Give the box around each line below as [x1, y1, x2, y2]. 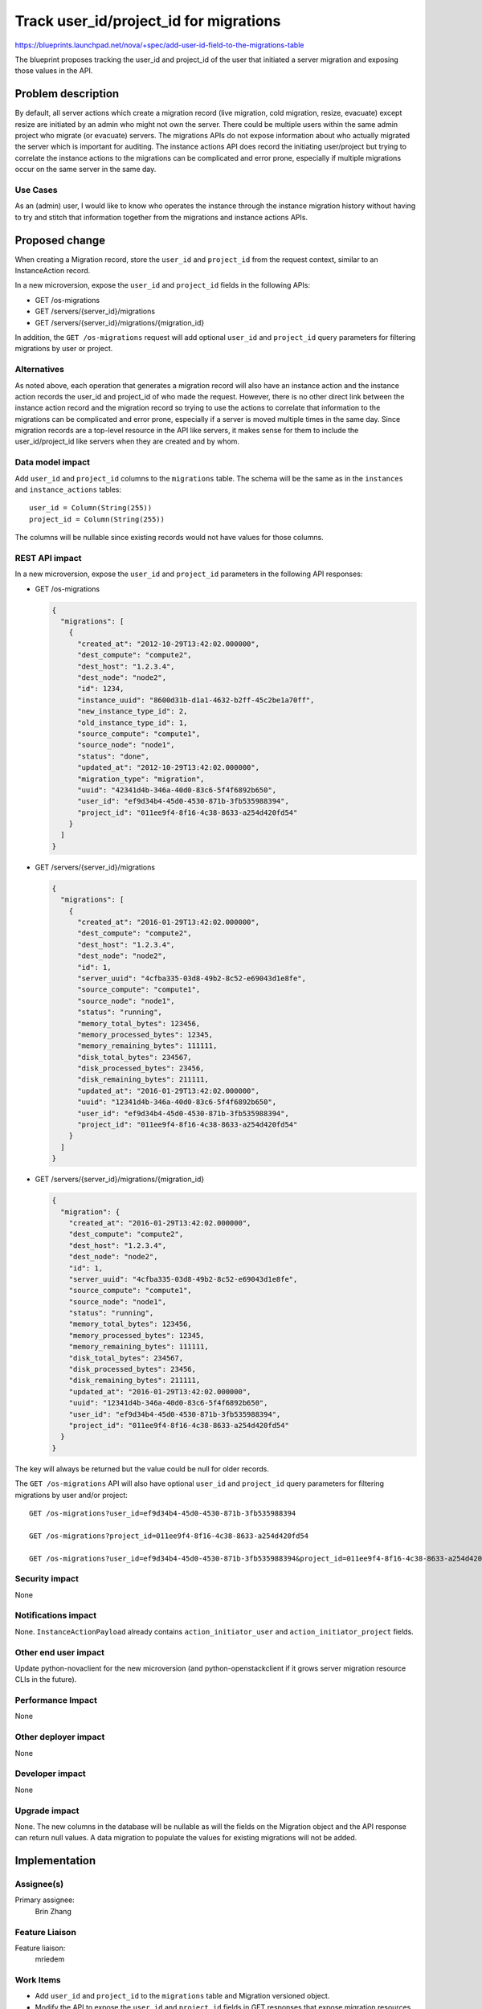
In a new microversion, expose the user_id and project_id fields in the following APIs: [14, 280, 311, 290]
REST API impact [14, 552, 82, 563]
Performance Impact [14, 1695, 98, 1706]
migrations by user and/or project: [14, 1490, 128, 1500]
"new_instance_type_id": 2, [77, 707, 188, 716]
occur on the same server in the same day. [14, 165, 157, 174]
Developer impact [14, 1768, 86, 1779]
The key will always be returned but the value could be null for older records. [14, 1463, 269, 1474]
